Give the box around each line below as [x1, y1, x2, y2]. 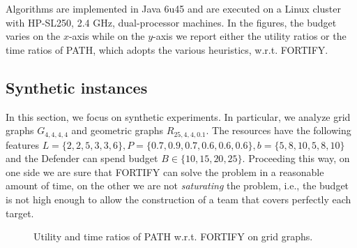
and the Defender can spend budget [6, 151, 158, 166]
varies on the [6, 29, 61, 43]
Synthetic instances [6, 76, 148, 98]
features [6, 137, 39, 152]
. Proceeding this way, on [242, 151, 350, 166]
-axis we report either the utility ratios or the [153, 29, 347, 43]
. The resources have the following [206, 123, 351, 138]
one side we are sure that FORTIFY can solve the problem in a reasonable [6, 164, 324, 179]
